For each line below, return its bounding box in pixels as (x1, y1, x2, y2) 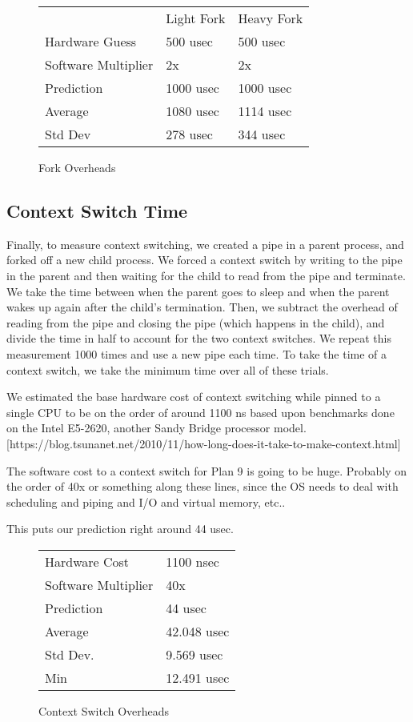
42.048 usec (166, 621, 230, 640)
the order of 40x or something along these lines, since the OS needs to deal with (6, 478, 399, 495)
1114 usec (238, 102, 292, 120)
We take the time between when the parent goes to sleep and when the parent (6, 283, 390, 299)
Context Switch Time (6, 198, 188, 223)
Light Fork (166, 9, 226, 27)
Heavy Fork (238, 9, 303, 27)
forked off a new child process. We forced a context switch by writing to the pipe (6, 251, 403, 268)
